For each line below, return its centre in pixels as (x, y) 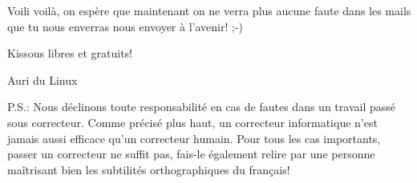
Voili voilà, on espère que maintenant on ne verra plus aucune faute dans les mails (209, 10)
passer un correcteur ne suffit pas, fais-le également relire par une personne (191, 154)
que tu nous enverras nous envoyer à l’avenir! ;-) (125, 26)
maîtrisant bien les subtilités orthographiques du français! (149, 169)
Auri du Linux (43, 80)
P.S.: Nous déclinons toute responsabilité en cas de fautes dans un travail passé (201, 107)
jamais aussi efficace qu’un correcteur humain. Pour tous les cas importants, (194, 138)
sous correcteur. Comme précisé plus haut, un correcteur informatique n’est (192, 122)
